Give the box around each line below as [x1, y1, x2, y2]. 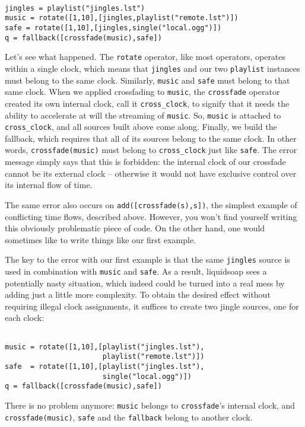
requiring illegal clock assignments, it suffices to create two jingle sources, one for [5, 299, 299, 312]
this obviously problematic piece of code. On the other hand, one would [5, 222, 265, 234]
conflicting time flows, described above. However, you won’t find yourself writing [5, 210, 297, 222]
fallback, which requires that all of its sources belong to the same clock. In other [5, 132, 297, 144]
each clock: [5, 311, 45, 324]
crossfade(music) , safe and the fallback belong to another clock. [5, 410, 253, 423]
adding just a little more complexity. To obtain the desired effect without [5, 288, 271, 301]
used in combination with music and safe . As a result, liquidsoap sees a [5, 265, 267, 277]
